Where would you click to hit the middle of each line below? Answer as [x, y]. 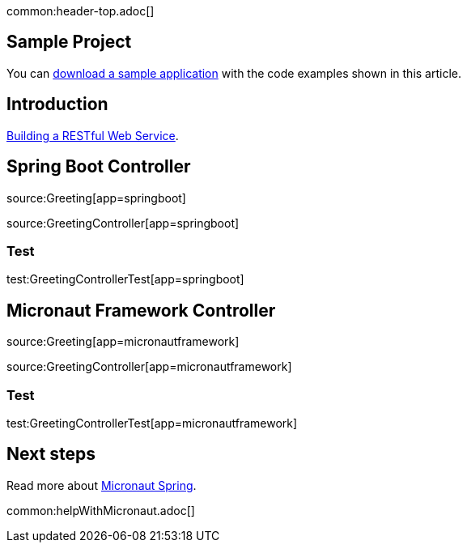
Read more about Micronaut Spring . [102, 485]
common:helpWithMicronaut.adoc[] [101, 510]
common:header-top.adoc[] [81, 11]
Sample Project [69, 42]
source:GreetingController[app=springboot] [123, 223]
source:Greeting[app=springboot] [96, 198]
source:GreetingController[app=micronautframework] [149, 367]
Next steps [51, 454]
